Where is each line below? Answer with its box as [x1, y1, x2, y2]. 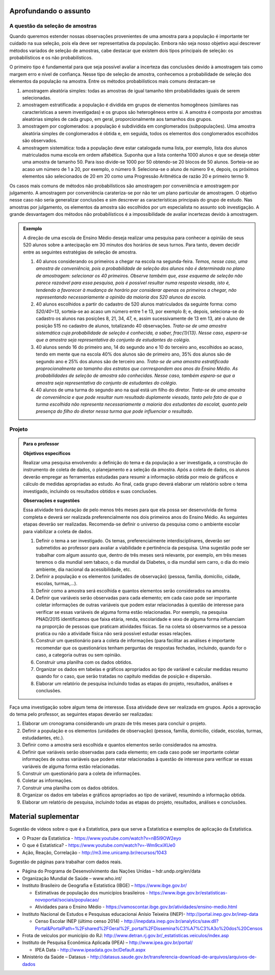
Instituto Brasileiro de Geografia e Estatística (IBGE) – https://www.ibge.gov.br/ [22, 883, 187, 889]
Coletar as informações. [22, 778, 73, 784]
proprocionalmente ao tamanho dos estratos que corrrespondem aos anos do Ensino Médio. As [36, 365, 238, 371]
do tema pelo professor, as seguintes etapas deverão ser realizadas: [9, 711, 153, 717]
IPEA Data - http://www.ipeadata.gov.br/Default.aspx [35, 946, 146, 953]
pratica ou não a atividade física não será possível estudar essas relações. [36, 631, 192, 637]
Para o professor [23, 441, 60, 447]
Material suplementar [9, 812, 79, 821]
